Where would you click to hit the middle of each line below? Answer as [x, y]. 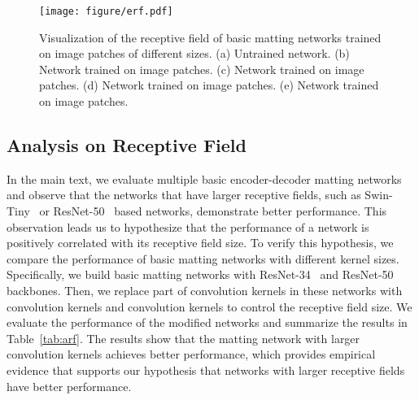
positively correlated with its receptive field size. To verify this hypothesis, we [200, 243]
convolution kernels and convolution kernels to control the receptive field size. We [209, 306]
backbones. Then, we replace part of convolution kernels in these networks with [205, 290]
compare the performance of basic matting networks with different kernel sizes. [203, 258]
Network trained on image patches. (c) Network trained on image [202, 69]
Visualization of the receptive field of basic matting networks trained [210, 37]
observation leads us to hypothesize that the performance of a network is [188, 226]
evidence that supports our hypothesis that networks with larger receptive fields [206, 370]
